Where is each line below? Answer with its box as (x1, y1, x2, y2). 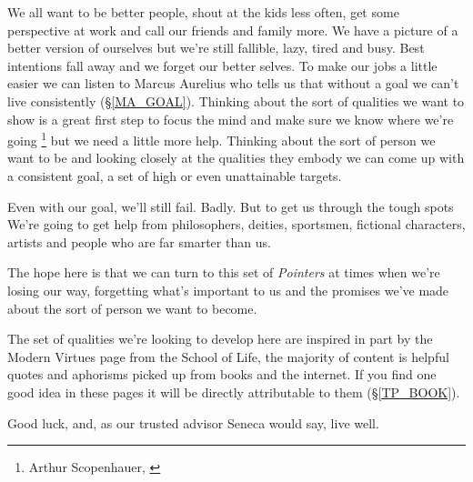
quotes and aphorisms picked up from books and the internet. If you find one (7, 365, 437, 384)
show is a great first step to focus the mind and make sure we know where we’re (7, 109, 454, 128)
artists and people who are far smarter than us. (7, 232, 271, 251)
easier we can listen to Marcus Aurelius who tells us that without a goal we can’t (7, 74, 459, 93)
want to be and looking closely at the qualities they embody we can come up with (7, 148, 465, 167)
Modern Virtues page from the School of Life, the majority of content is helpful (7, 346, 449, 366)
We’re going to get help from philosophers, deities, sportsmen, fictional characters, (7, 215, 466, 234)
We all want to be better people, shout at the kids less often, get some (7, 3, 399, 21)
